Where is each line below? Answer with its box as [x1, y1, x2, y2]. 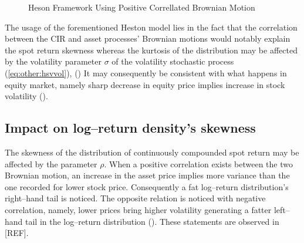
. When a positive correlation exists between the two [104, 157, 293, 170]
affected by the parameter [5, 157, 97, 170]
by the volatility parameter [5, 55, 102, 67]
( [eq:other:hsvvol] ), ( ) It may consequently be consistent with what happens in [5, 66, 287, 79]
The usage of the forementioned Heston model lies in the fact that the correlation [5, 21, 298, 33]
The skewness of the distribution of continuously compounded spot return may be [5, 146, 299, 158]
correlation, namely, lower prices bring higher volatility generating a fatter [5, 203, 272, 215]
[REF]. [5, 227, 29, 239]
